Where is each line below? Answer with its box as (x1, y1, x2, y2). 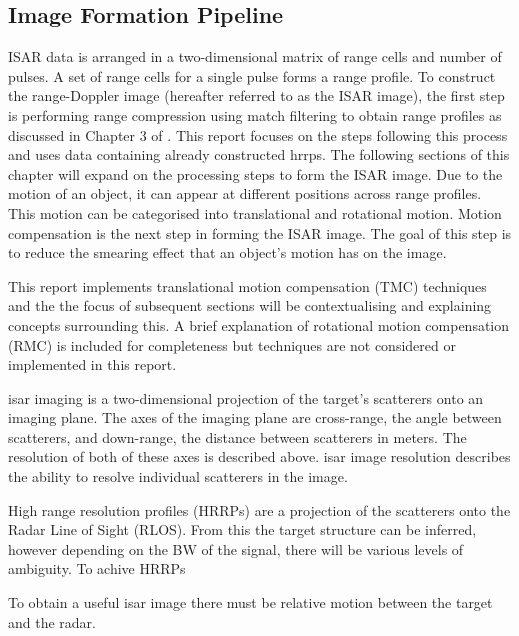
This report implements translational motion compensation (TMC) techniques (8, 275, 487, 296)
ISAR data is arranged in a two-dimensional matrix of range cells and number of (8, 46, 502, 67)
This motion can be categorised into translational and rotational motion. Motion (8, 202, 502, 223)
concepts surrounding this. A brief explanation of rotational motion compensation (8, 314, 510, 335)
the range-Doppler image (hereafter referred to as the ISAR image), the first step (8, 85, 505, 106)
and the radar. (8, 611, 96, 632)
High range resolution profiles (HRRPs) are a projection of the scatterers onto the (8, 499, 511, 520)
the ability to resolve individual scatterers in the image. (8, 466, 348, 487)
